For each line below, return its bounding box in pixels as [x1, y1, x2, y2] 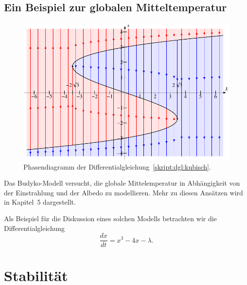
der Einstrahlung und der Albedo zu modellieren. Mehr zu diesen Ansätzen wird [4, 187, 243, 197]
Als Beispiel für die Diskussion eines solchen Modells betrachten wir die [4, 213, 217, 223]
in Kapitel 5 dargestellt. [4, 197, 76, 207]
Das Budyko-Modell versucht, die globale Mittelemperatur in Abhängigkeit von [4, 178, 240, 188]
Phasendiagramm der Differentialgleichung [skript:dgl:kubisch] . [23, 161, 211, 171]
